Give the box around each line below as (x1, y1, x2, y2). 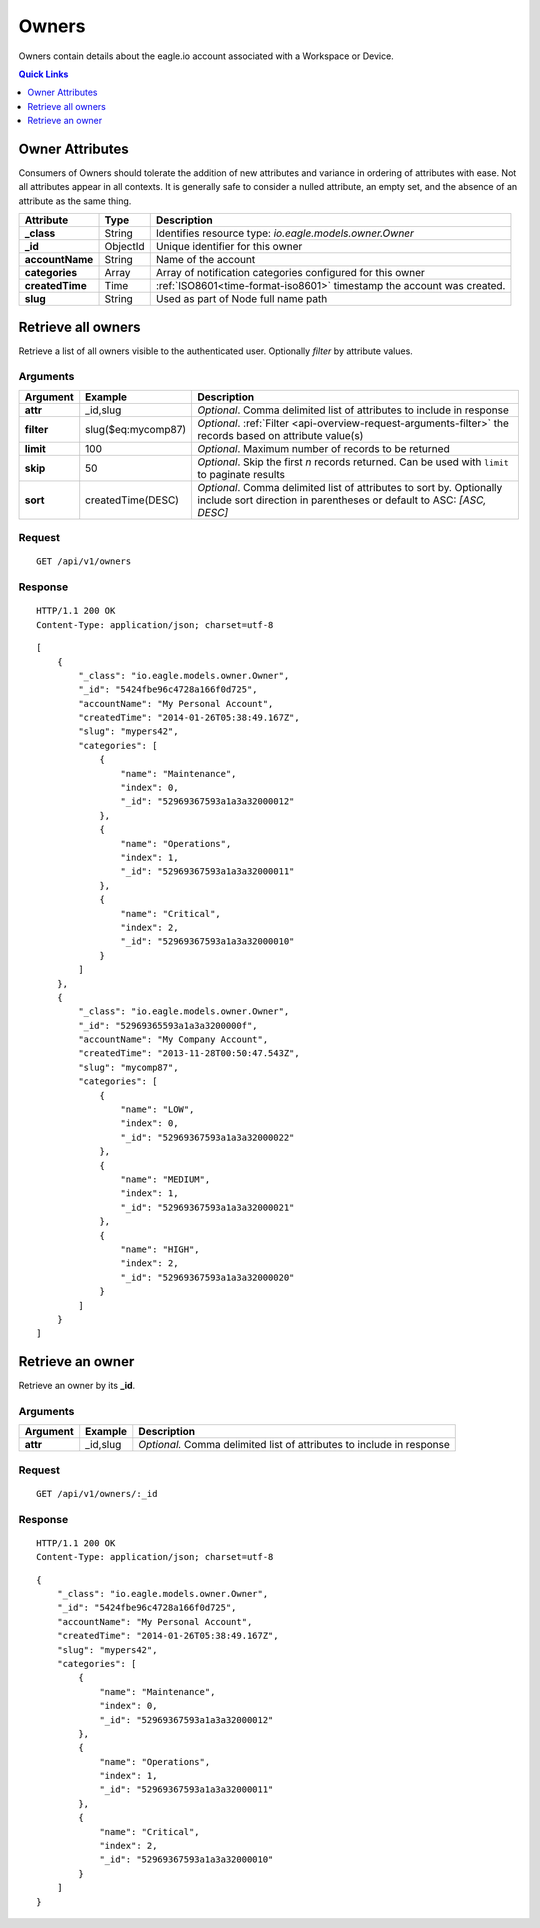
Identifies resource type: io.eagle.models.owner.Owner (155, 226, 415, 240)
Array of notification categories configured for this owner (155, 266, 425, 280)
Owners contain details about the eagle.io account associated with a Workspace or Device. (18, 50, 394, 62)
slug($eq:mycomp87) (85, 422, 187, 436)
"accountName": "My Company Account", (78, 1034, 269, 1045)
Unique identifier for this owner (155, 240, 303, 254)
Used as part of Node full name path (155, 292, 328, 306)
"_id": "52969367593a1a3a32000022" (120, 1131, 295, 1143)
